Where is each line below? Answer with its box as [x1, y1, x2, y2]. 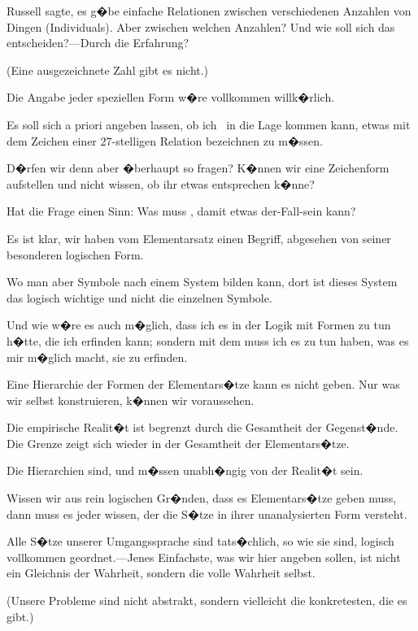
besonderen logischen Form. [7, 246, 144, 263]
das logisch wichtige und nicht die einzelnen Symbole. [7, 289, 272, 306]
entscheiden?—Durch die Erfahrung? [7, 34, 189, 51]
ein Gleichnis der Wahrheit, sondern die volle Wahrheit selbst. [7, 564, 316, 581]
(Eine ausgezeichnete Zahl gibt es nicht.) [7, 61, 209, 78]
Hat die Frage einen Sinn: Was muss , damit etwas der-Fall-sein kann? [7, 202, 356, 220]
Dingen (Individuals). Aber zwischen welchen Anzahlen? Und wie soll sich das [7, 18, 395, 35]
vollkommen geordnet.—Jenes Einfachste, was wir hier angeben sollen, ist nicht [7, 548, 401, 565]
